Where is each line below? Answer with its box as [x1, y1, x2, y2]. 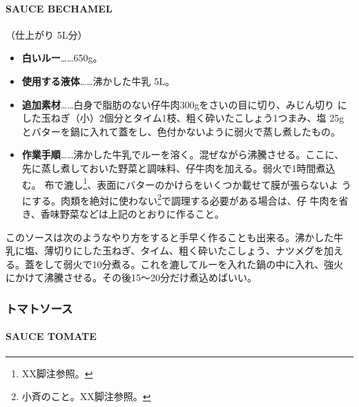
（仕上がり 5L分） [6, 27, 88, 41]
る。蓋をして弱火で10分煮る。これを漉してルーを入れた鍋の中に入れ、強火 [6, 256, 344, 271]
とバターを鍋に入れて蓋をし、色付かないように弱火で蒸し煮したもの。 [21, 124, 341, 138]
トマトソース [6, 299, 73, 316]
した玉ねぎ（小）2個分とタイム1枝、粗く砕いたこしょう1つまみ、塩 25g [21, 111, 345, 125]
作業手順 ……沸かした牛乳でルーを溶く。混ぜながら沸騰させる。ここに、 [21, 147, 345, 162]
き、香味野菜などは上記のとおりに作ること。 [21, 207, 224, 221]
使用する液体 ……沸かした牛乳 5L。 [21, 73, 175, 88]
